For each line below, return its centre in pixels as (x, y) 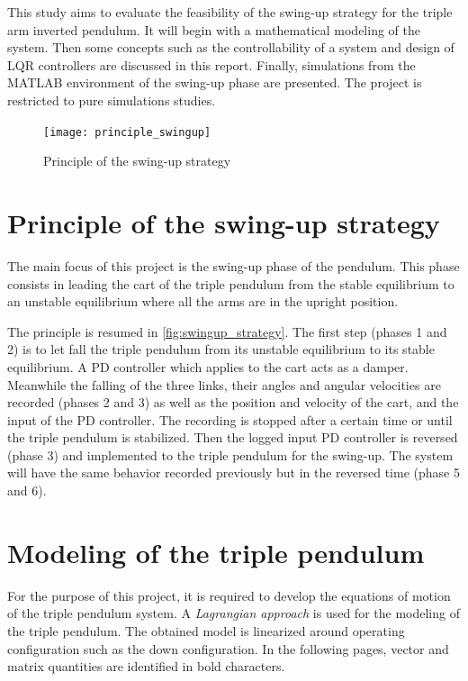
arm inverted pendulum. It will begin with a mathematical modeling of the (214, 29)
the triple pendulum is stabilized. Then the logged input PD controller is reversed (233, 437)
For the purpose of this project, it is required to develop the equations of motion (229, 595)
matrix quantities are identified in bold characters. (146, 666)
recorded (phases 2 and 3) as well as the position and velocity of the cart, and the (233, 402)
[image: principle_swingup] (127, 132)
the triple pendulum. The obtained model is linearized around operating (206, 630)
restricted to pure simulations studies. (112, 100)
